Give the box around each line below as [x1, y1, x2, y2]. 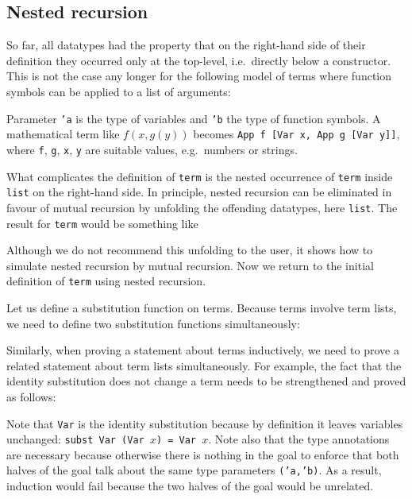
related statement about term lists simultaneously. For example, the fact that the [6, 357, 402, 373]
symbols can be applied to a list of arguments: [6, 83, 231, 99]
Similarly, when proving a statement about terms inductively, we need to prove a [6, 342, 399, 358]
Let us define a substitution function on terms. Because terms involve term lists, [6, 300, 397, 316]
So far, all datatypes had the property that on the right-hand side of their [6, 37, 366, 53]
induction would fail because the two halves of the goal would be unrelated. [6, 478, 374, 494]
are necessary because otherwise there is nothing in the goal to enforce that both [6, 446, 399, 462]
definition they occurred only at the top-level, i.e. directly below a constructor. [6, 52, 391, 68]
